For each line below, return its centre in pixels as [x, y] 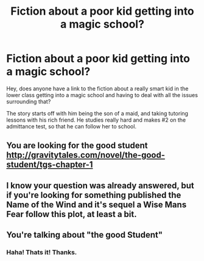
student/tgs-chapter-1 [50, 165]
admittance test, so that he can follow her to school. [72, 126]
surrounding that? [29, 101]
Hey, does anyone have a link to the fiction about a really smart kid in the [97, 88]
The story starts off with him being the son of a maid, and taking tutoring [97, 113]
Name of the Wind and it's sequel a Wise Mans [97, 204]
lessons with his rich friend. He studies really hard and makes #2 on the [96, 120]
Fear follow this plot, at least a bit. [72, 214]
